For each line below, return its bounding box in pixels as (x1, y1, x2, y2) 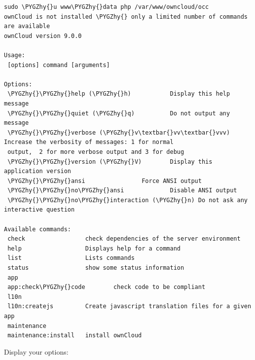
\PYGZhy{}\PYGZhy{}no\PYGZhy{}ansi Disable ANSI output (7, 187, 237, 194)
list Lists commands (7, 254, 135, 262)
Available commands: (4, 225, 72, 233)
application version (4, 168, 72, 175)
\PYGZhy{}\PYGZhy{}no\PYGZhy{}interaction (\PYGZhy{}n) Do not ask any (7, 196, 248, 204)
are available (4, 23, 50, 30)
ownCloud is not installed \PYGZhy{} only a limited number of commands (4, 13, 248, 20)
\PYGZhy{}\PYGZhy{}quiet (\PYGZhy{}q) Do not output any (7, 109, 230, 117)
